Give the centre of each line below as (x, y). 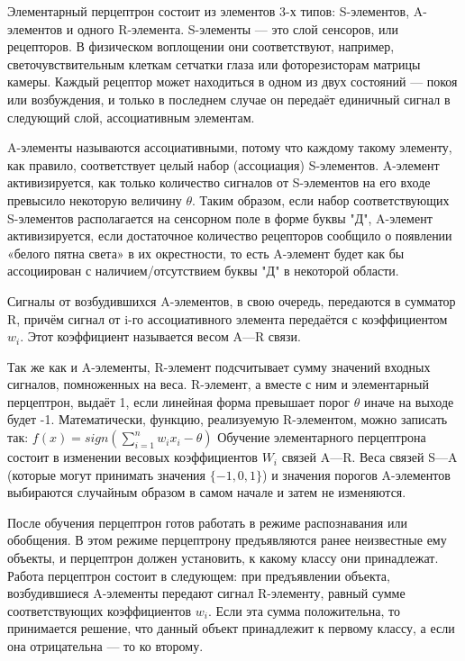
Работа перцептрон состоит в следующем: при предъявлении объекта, (199, 575)
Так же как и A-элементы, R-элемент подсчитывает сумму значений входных (219, 366)
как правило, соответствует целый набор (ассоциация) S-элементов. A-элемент (223, 164)
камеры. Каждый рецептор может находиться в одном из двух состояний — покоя (232, 81)
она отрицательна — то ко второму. (105, 646)
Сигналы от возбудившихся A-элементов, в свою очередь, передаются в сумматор (232, 300)
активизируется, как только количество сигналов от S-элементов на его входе (219, 182)
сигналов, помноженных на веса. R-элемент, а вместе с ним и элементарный (219, 384)
